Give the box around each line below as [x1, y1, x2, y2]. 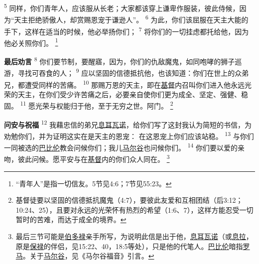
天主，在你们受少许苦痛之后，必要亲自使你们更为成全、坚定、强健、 [17, 89, 241, 99]
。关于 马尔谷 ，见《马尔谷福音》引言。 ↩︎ [22, 251, 154, 261]
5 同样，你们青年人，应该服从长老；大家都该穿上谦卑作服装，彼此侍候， [4, 1, 240, 13]
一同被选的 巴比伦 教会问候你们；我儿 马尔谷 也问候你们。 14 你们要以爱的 [4, 141, 238, 152]
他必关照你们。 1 [4, 36, 58, 48]
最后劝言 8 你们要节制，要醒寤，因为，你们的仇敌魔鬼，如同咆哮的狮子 [4, 55, 235, 66]
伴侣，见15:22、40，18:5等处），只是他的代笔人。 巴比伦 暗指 [50, 241, 243, 251]
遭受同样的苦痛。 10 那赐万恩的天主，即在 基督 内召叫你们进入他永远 [24, 78, 245, 90]
